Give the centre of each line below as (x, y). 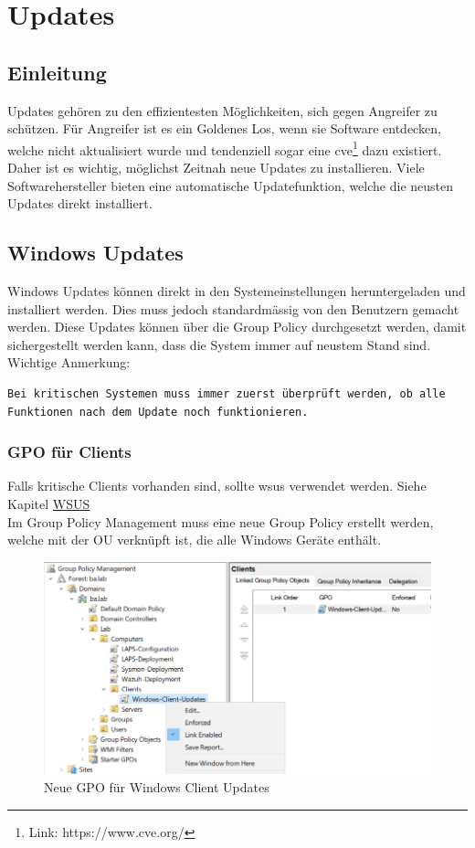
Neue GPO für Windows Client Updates (157, 786)
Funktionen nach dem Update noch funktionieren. (158, 412)
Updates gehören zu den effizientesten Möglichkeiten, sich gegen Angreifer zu (222, 110)
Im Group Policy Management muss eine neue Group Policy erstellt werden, (221, 521)
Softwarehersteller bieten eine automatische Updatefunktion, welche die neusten (231, 185)
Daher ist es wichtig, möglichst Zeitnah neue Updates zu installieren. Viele (216, 168)
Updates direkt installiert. (80, 203)
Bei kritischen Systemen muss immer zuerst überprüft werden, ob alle (227, 393)
